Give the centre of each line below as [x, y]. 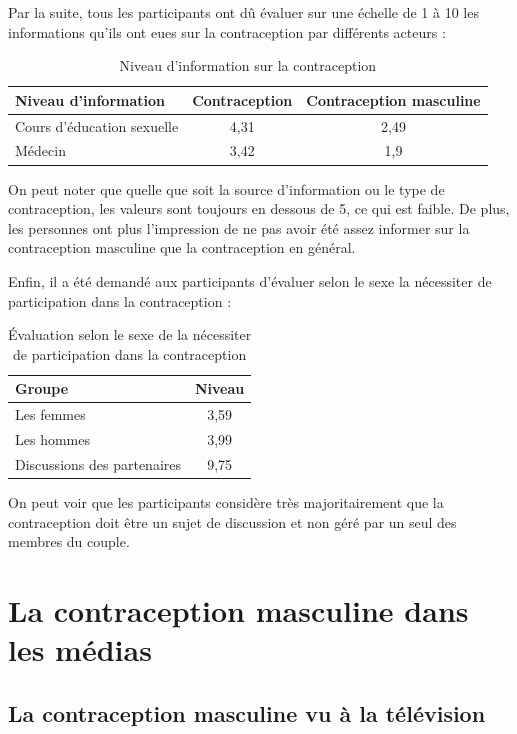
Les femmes [50, 414]
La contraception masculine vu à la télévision [247, 712]
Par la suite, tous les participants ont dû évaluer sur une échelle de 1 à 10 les [243, 12]
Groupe [42, 388]
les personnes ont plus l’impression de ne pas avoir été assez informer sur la [239, 227]
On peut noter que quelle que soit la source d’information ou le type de [226, 188]
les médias [80, 649]
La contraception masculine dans [238, 609]
